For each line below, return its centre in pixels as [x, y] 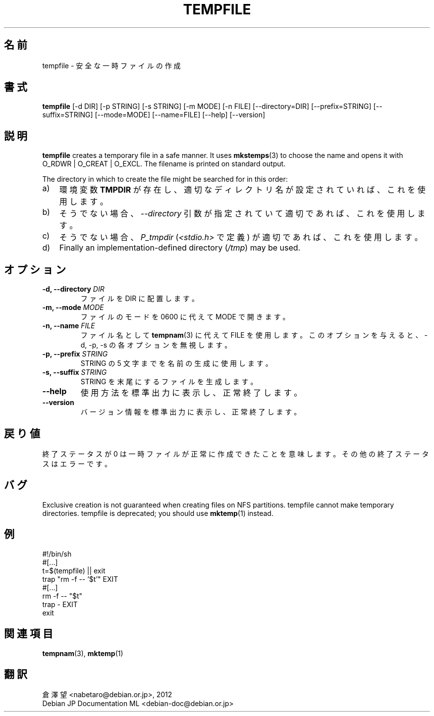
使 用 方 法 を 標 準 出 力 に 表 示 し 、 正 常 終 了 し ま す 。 [191, 393]
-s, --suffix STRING [75, 372]
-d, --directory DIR [73, 289]
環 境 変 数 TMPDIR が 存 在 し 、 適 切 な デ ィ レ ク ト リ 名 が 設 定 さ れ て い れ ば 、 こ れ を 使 [242, 190]
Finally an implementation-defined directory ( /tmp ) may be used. [180, 248]
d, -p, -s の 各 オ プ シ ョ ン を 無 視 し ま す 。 [156, 345]
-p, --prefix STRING [75, 354]
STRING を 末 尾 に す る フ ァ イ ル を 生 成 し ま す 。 [169, 382]
